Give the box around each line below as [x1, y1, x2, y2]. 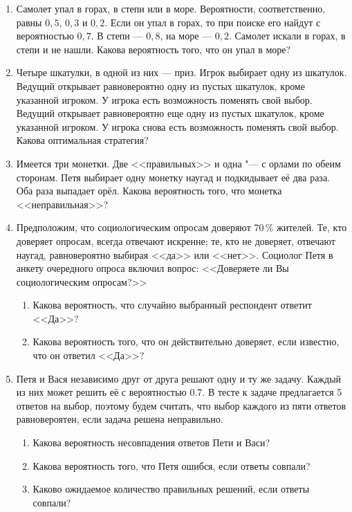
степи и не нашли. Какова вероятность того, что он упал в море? [16, 42, 291, 56]
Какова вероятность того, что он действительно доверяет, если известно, [33, 334, 340, 349]
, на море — [160, 28, 212, 43]
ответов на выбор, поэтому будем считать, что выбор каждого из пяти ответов [16, 398, 346, 412]
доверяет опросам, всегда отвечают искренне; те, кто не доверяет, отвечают [16, 233, 335, 248]
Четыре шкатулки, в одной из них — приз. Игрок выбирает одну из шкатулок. [16, 65, 347, 80]
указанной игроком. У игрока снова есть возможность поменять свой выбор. [16, 119, 339, 134]
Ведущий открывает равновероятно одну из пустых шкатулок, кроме [16, 78, 305, 93]
